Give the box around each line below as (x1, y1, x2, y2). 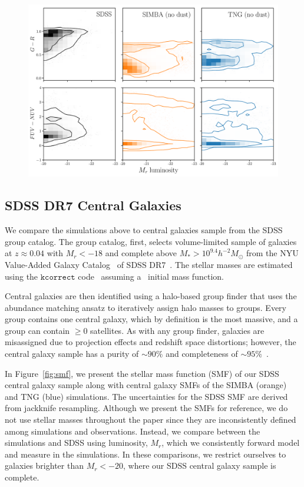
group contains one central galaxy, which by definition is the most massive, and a (5, 313, 298, 325)
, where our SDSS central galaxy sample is (123, 459, 276, 472)
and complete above (105, 247, 177, 259)
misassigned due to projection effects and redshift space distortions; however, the (5, 336, 296, 348)
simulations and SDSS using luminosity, (5, 436, 148, 449)
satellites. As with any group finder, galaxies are (90, 324, 265, 336)
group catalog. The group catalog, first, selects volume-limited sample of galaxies (5, 235, 297, 247)
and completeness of (166, 347, 238, 360)
